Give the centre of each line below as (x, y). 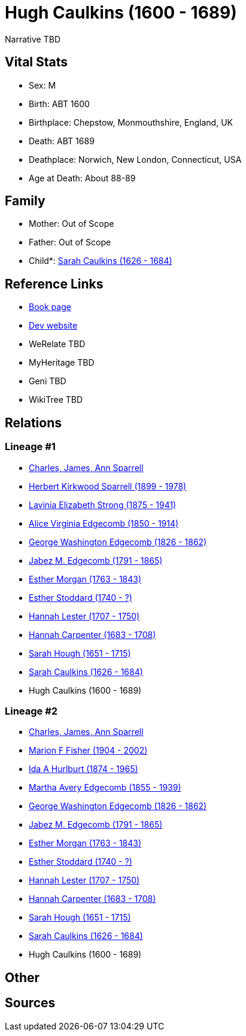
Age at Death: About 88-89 (82, 178)
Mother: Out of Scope (72, 224)
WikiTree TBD (56, 400)
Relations (34, 423)
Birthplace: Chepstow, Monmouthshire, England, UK (131, 122)
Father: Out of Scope (70, 242)
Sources (30, 1003)
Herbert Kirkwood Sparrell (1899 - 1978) (108, 486)
